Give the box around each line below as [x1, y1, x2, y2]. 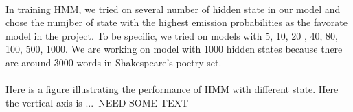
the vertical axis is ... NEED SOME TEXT [5, 95, 189, 109]
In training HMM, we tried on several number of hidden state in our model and [5, 1, 341, 16]
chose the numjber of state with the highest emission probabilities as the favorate [5, 15, 348, 29]
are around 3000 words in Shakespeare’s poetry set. [5, 55, 222, 69]
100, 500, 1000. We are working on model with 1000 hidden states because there [5, 42, 343, 56]
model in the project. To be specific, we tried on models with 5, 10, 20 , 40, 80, [5, 28, 338, 42]
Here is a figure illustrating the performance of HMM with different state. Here [5, 82, 339, 96]
